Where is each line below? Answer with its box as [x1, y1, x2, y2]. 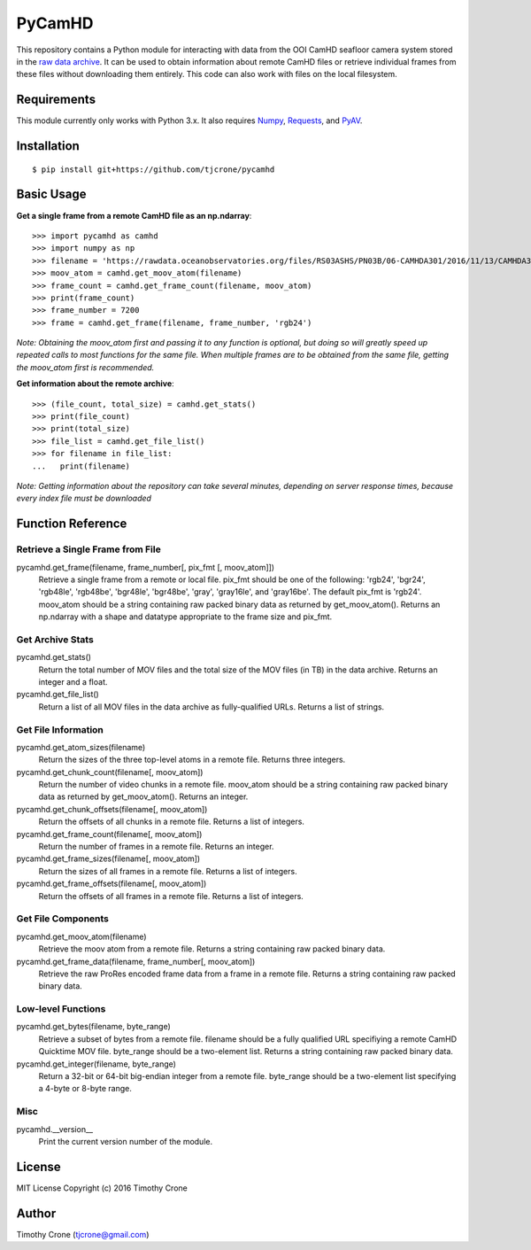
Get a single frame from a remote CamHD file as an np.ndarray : [16, 210, 252, 221]
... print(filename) [32, 461, 131, 471]
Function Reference [16, 516, 127, 532]
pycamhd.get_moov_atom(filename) [16, 931, 147, 942]
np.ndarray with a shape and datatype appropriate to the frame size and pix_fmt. [38, 611, 333, 622]
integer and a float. [38, 677, 108, 687]
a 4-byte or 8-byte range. [38, 1083, 132, 1094]
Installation [16, 138, 80, 154]
